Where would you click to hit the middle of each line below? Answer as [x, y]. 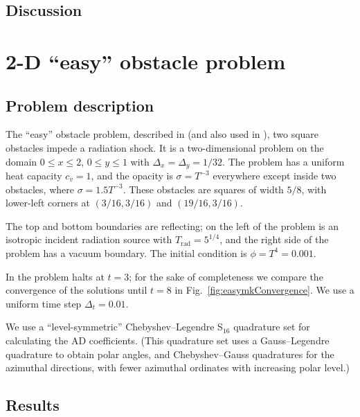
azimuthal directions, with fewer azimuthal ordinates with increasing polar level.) [178, 367]
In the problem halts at [55, 276]
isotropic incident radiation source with [89, 239]
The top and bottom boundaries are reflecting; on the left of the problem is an [172, 225]
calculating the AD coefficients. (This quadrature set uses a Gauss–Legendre [168, 340]
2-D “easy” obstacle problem [146, 61]
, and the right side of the [274, 239]
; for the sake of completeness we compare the [226, 276]
